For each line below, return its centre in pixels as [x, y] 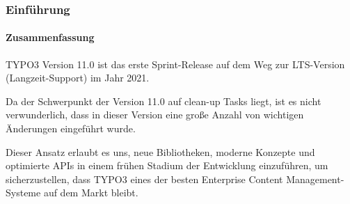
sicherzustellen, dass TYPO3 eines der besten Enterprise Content [144, 179]
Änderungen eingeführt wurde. [71, 128]
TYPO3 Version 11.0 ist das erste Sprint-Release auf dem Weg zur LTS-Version [175, 64]
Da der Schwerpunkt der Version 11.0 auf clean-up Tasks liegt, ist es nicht [164, 101]
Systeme [23, 193]
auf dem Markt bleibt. [91, 193]
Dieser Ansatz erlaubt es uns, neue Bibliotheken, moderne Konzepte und [160, 151]
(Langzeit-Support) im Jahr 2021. [78, 78]
